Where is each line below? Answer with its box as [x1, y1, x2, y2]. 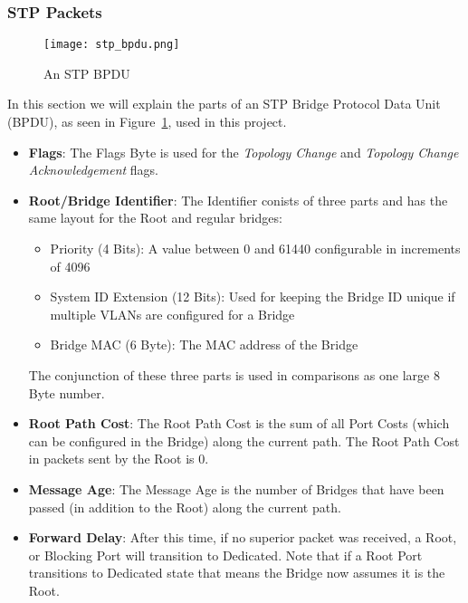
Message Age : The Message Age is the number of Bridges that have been [28, 479, 444, 498]
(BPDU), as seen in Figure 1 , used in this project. [7, 112, 287, 131]
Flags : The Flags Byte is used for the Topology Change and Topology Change [28, 142, 459, 161]
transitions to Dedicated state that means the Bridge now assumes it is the [28, 563, 445, 582]
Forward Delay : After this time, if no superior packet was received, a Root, [28, 528, 457, 547]
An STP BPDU [43, 63, 130, 82]
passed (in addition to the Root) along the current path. [28, 497, 341, 516]
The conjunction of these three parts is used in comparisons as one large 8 [28, 366, 440, 384]
